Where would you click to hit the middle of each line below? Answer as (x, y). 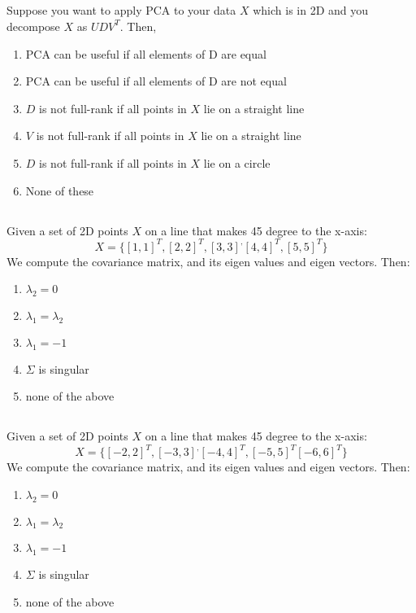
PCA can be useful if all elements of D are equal (146, 53)
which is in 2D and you (311, 10)
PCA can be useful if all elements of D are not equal (156, 81)
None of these (60, 190)
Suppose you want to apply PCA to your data (121, 10)
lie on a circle (237, 162)
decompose (33, 26)
